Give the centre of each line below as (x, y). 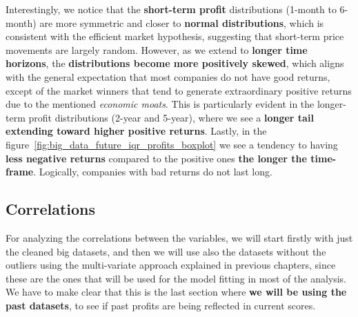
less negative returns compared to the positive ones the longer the (156, 158)
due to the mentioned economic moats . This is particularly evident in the (160, 104)
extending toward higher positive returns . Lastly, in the (136, 131)
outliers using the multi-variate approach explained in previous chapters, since (171, 265)
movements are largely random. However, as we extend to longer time (157, 49)
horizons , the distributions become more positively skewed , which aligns (175, 63)
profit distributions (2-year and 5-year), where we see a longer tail (171, 117)
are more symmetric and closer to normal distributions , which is (182, 22)
